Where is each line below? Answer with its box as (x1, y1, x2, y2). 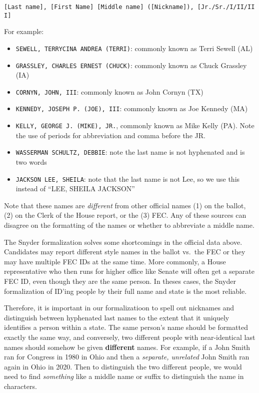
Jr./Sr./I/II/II (200, 4, 255, 11)
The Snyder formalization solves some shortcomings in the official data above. (4, 236, 242, 247)
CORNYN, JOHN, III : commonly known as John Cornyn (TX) (15, 86, 203, 97)
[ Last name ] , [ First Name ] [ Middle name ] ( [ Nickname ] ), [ (4, 4, 201, 11)
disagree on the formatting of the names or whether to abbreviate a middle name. (4, 220, 254, 230)
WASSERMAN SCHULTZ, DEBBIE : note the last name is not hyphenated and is (15, 147, 245, 157)
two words (15, 157, 47, 167)
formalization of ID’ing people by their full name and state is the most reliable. (4, 285, 247, 296)
